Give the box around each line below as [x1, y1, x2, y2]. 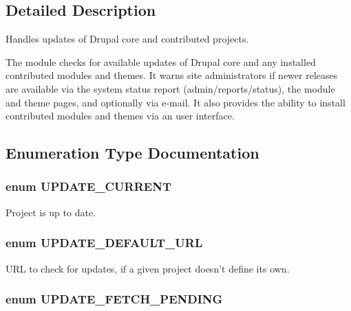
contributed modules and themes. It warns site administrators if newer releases [6, 68, 338, 82]
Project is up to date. [6, 205, 96, 219]
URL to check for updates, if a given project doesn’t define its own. [6, 261, 290, 275]
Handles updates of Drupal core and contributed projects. [6, 32, 249, 46]
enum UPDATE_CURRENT [6, 178, 171, 195]
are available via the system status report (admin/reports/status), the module [6, 81, 335, 95]
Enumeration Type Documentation [6, 142, 259, 163]
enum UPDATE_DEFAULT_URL [6, 234, 203, 251]
